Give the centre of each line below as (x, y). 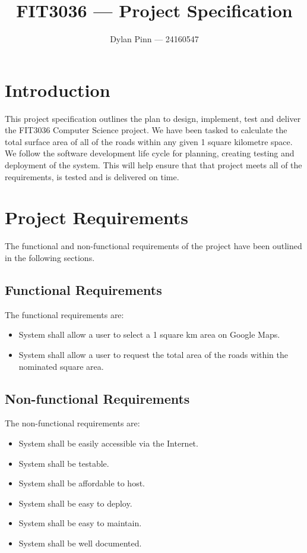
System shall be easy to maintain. (80, 523)
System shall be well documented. (80, 543)
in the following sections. (50, 257)
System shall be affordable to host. (82, 483)
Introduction (58, 89)
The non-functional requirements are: (72, 423)
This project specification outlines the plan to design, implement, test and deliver (153, 118)
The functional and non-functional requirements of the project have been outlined (153, 246)
